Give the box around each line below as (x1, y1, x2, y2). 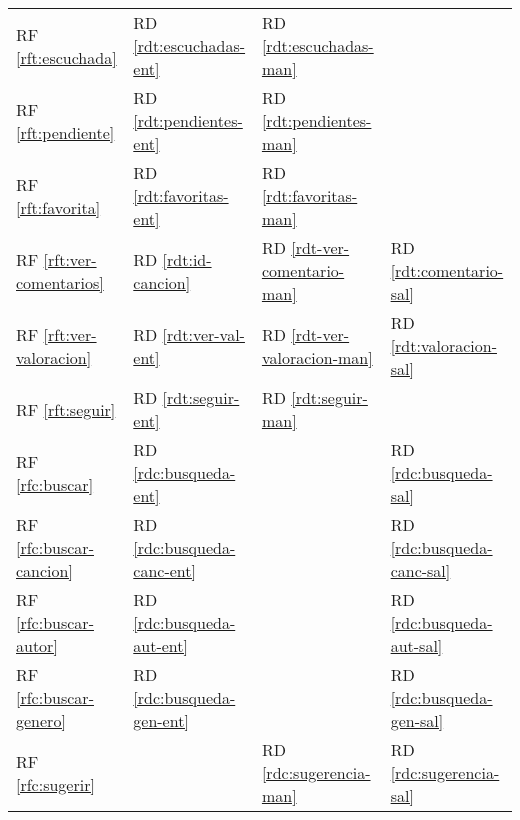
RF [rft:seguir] (16, 397, 116, 421)
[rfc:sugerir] (16, 772, 95, 796)
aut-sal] (390, 634, 443, 657)
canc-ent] (133, 559, 196, 582)
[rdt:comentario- (390, 259, 504, 282)
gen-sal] (390, 709, 444, 732)
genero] (16, 709, 66, 732)
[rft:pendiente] (16, 120, 115, 144)
